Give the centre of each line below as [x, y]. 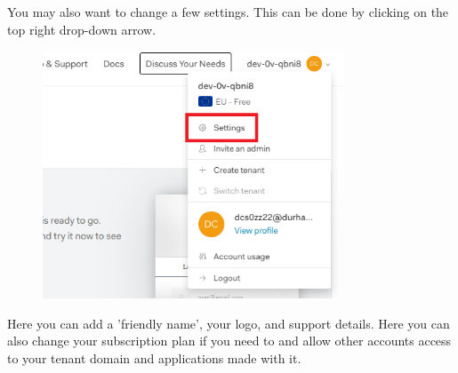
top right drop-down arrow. [82, 29]
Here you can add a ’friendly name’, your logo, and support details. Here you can [229, 323]
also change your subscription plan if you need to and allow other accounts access [229, 341]
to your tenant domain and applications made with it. [154, 358]
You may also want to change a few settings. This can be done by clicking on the [228, 12]
